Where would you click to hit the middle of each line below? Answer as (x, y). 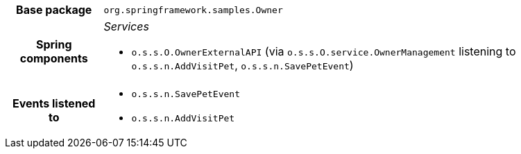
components (54, 58)
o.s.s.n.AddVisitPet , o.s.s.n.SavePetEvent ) (242, 65)
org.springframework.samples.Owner (193, 10)
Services (126, 26)
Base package (54, 10)
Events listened (54, 103)
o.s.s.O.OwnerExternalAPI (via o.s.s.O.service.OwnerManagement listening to (324, 51)
